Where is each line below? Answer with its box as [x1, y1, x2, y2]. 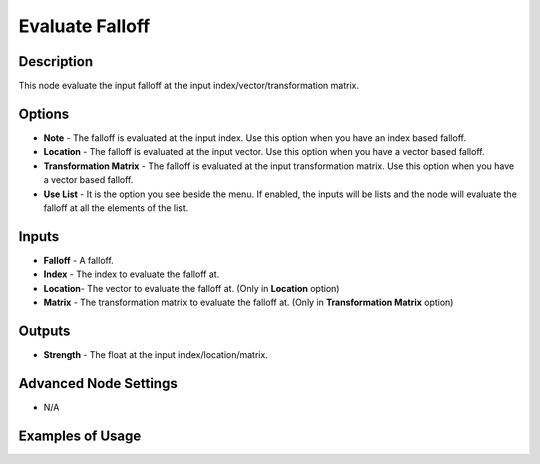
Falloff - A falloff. [43, 254, 114, 266]
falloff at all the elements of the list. [43, 201, 189, 214]
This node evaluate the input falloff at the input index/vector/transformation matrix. [18, 80, 360, 92]
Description [18, 53, 94, 70]
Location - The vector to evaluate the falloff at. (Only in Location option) [43, 282, 340, 294]
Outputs [18, 322, 71, 339]
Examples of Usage [18, 427, 142, 444]
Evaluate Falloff [18, 15, 151, 37]
